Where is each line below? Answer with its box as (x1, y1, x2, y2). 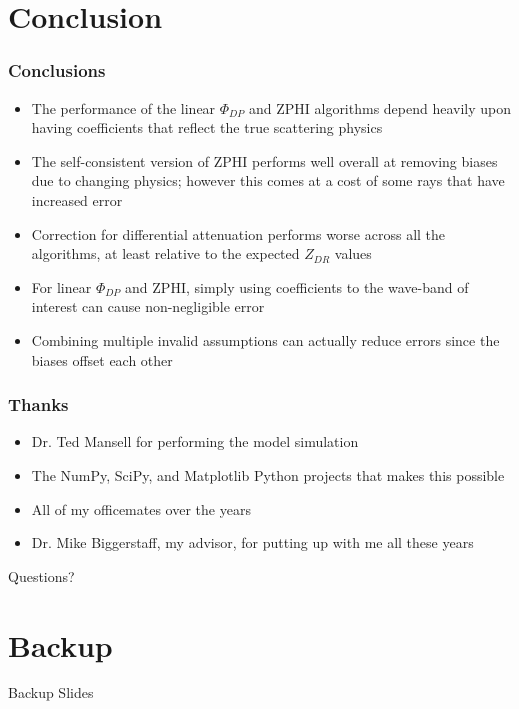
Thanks (8, 392, 69, 417)
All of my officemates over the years (31, 498, 251, 519)
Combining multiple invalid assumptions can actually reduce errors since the (31, 329, 500, 350)
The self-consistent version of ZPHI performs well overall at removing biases (31, 150, 498, 171)
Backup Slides (8, 682, 94, 703)
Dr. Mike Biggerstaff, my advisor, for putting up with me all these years (31, 532, 474, 553)
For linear (31, 276, 92, 297)
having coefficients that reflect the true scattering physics (31, 117, 383, 138)
